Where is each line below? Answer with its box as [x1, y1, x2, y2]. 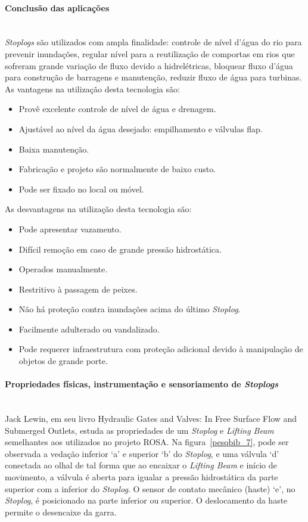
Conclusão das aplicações [5, 1, 110, 14]
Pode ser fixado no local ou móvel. [18, 182, 144, 195]
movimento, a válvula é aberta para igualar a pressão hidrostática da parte [5, 471, 278, 483]
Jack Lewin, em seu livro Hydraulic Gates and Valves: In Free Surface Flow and [5, 412, 297, 425]
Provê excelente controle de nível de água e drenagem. [18, 102, 216, 115]
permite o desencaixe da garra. [5, 505, 117, 518]
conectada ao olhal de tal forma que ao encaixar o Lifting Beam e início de [5, 459, 277, 471]
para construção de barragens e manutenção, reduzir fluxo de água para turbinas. [5, 71, 302, 83]
